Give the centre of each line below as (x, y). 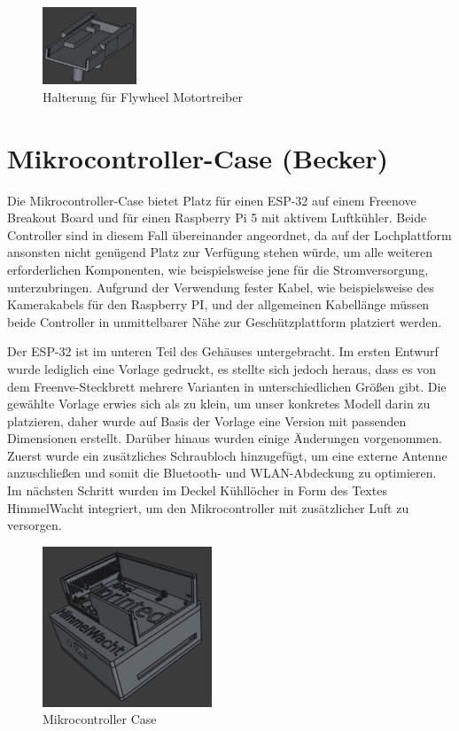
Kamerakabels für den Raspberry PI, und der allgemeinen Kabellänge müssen (218, 304)
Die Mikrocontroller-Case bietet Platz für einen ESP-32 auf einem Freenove (212, 200)
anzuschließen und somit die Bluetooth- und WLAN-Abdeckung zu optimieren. (222, 473)
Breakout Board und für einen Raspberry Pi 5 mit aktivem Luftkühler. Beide (217, 218)
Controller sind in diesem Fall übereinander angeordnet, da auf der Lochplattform (229, 234)
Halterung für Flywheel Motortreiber (143, 96)
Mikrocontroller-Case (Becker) (198, 157)
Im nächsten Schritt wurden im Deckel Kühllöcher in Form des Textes (197, 490)
